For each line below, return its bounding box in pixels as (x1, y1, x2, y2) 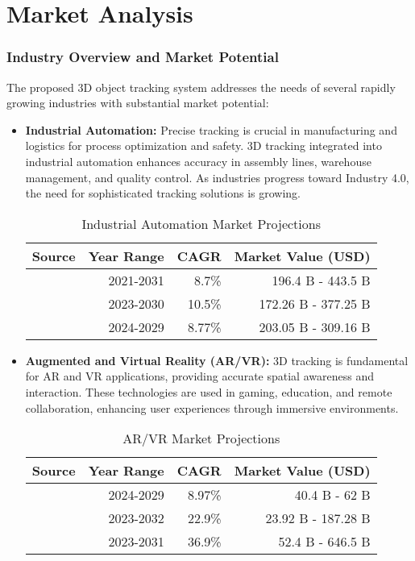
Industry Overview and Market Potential (6, 47, 279, 67)
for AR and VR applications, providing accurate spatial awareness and (25, 368, 374, 384)
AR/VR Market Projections (122, 429, 280, 448)
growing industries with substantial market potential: (6, 94, 269, 111)
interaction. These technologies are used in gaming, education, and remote (25, 383, 392, 400)
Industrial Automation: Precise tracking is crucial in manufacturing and (25, 121, 397, 138)
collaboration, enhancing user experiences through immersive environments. (25, 399, 399, 416)
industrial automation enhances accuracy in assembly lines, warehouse (25, 152, 371, 169)
